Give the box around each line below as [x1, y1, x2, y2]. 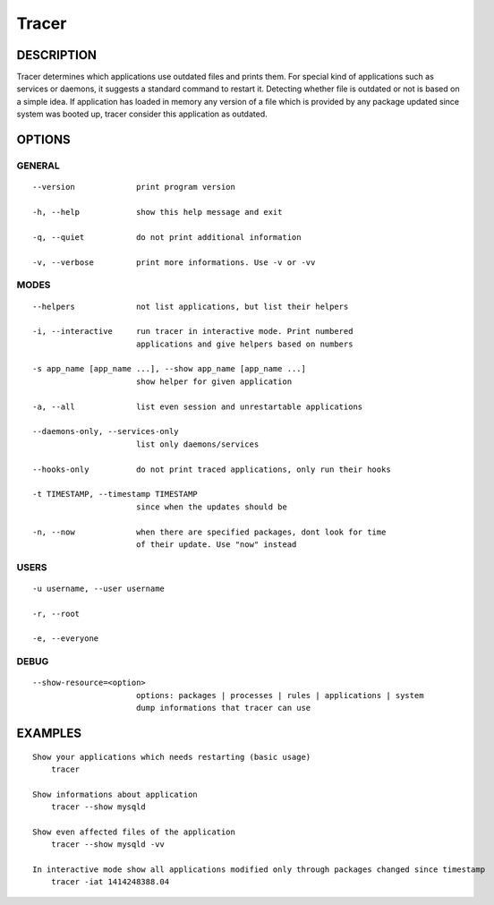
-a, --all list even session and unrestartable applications [32, 401, 363, 412]
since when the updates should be [135, 501, 288, 512]
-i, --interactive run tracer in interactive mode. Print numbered [32, 327, 353, 337]
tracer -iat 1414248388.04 [50, 877, 170, 887]
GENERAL [16, 159, 60, 172]
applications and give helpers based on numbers [135, 338, 353, 349]
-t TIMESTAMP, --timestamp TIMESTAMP [32, 489, 199, 499]
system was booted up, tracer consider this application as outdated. [16, 108, 268, 120]
